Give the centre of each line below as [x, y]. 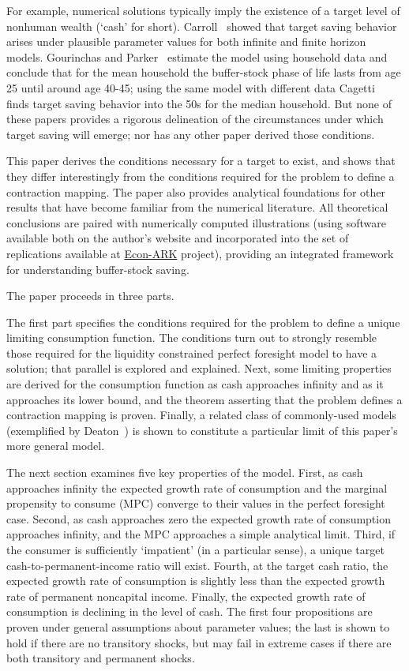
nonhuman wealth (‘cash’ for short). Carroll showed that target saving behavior [202, 26]
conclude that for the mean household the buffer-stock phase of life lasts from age [204, 72]
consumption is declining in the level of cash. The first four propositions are [189, 611]
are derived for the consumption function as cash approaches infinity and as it [195, 384]
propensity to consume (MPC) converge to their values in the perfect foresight [196, 503]
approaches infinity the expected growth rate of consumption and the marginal [197, 487]
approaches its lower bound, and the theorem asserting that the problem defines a [204, 399]
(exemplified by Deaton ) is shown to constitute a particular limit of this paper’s [202, 430]
